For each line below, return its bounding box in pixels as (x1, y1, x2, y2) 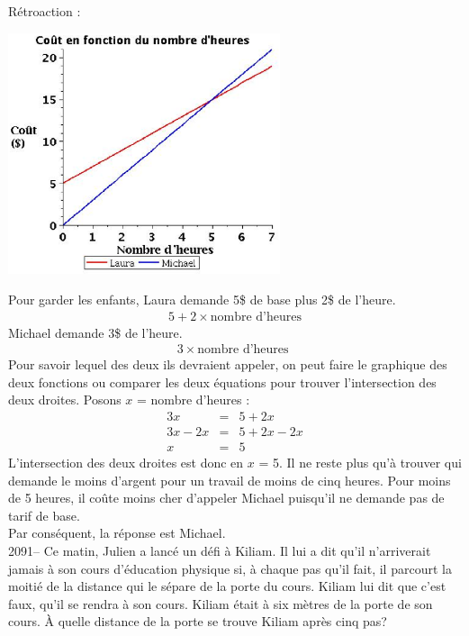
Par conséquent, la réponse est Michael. (8, 523, 226, 542)
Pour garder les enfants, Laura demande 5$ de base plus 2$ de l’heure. (8, 289, 396, 308)
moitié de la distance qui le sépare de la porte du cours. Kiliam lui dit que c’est (8, 577, 446, 595)
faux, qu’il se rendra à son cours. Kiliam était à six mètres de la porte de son (8, 594, 433, 613)
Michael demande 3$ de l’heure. (8, 323, 183, 341)
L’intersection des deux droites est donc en (8, 453, 244, 472)
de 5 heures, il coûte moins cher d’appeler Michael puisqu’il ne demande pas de (8, 488, 445, 507)
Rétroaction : (8, 2, 81, 20)
